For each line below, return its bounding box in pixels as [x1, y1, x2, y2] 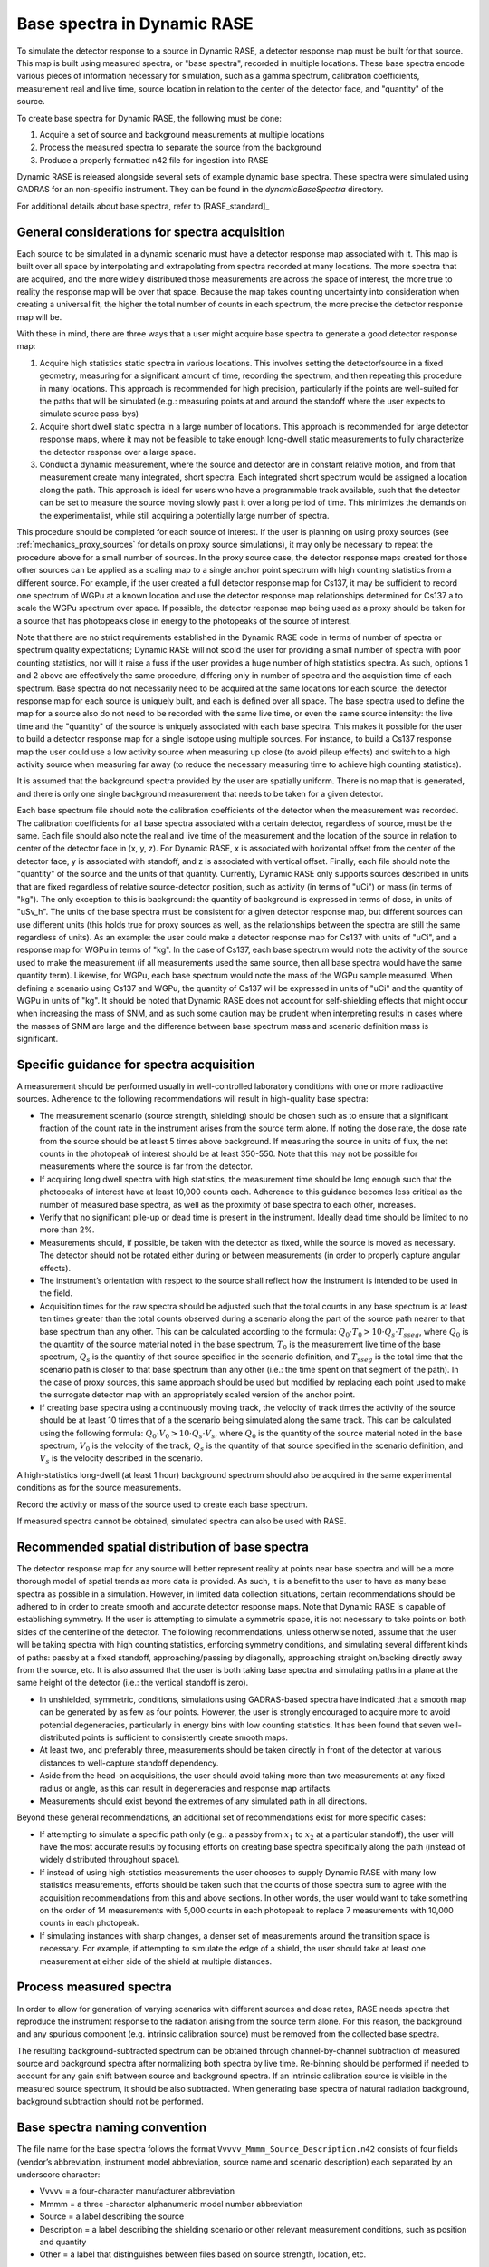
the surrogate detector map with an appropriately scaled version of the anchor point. [39, 1389, 356, 1400]
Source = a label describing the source [39, 2211, 185, 2222]
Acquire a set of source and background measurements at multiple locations [39, 129, 325, 140]
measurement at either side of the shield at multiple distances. [39, 1955, 272, 1967]
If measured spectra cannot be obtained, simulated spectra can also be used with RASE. [16, 1515, 347, 1526]
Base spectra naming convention [16, 2120, 207, 2136]
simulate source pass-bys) [39, 408, 139, 419]
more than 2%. [39, 1224, 95, 1235]
